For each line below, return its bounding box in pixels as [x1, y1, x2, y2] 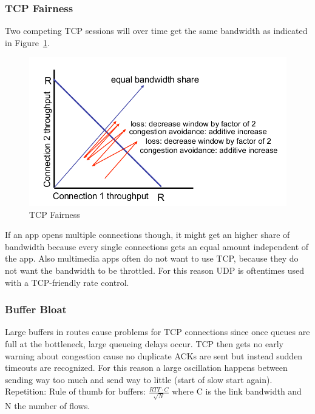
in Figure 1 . [5, 36, 50, 49]
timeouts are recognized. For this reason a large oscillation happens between [5, 361, 288, 374]
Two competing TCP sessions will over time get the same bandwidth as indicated [5, 24, 308, 37]
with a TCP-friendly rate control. [5, 276, 129, 288]
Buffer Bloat [5, 302, 67, 317]
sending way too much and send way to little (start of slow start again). [5, 373, 273, 385]
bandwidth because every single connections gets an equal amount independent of [5, 240, 309, 253]
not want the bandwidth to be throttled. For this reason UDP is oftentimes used [5, 263, 305, 276]
